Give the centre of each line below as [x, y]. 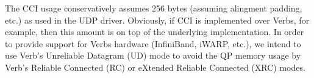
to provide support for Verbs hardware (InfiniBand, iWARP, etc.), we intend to [153, 43]
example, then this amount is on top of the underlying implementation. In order [155, 32]
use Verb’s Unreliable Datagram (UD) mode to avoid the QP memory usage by [153, 55]
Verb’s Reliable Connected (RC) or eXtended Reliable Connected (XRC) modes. [155, 67]
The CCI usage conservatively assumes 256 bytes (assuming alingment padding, [154, 8]
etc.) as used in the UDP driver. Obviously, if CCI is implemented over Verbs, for [157, 20]
